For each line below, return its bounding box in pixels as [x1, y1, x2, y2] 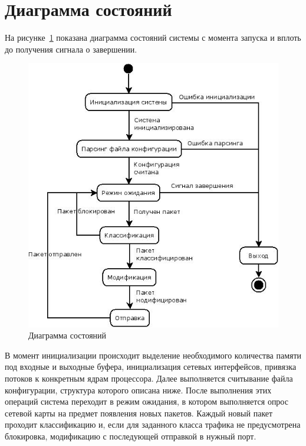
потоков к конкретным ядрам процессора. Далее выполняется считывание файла [5, 372, 293, 385]
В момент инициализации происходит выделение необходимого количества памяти [5, 349, 302, 361]
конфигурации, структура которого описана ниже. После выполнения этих [5, 383, 272, 396]
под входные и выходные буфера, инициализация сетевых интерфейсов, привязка [5, 360, 297, 373]
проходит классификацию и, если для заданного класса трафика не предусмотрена [5, 418, 301, 431]
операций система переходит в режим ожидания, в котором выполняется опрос [5, 395, 288, 408]
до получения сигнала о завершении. [5, 43, 137, 55]
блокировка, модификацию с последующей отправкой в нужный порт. [5, 430, 256, 442]
